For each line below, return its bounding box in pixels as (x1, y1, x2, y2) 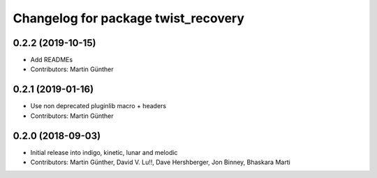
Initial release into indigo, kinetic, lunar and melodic (30, 148, 178, 156)
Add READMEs (30, 56, 73, 64)
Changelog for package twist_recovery (13, 10, 244, 26)
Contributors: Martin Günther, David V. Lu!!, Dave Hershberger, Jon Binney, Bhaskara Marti (30, 158, 291, 167)
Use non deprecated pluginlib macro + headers (30, 102, 167, 110)
